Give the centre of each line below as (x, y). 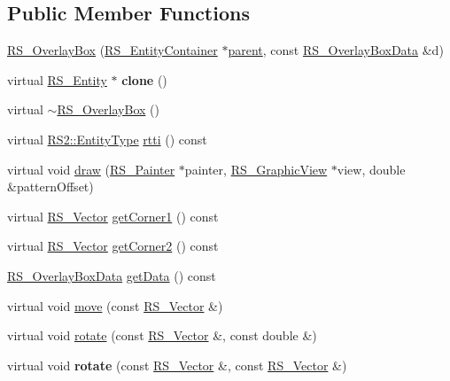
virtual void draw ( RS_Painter (91, 169)
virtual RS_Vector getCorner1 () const (113, 216)
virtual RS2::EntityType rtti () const (107, 139)
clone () (144, 79)
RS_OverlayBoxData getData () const (112, 275)
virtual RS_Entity (57, 79)
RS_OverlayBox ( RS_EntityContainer (112, 50)
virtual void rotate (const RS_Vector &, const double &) (162, 335)
